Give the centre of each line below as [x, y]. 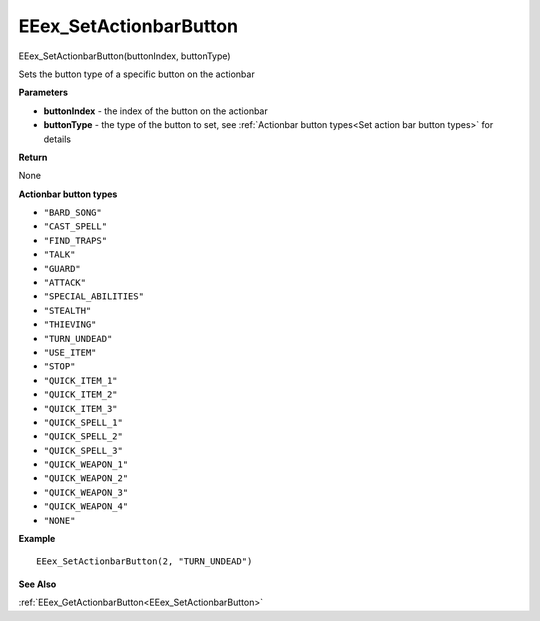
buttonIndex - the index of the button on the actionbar [156, 111]
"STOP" [59, 366]
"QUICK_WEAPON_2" [86, 478]
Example [37, 539]
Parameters [43, 92]
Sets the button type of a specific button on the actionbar [136, 74]
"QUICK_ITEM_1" [81, 380]
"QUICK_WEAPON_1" [86, 464]
